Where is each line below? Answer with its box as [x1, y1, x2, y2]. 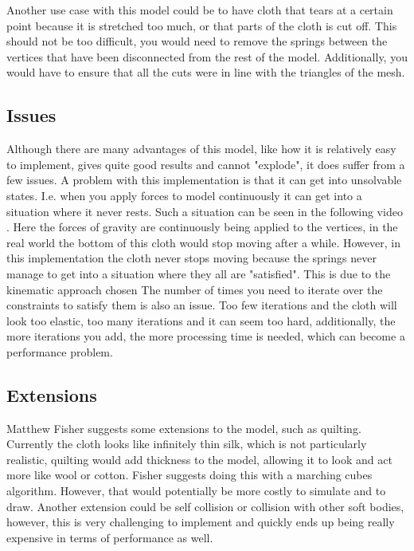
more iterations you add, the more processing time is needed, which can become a [6, 328, 405, 344]
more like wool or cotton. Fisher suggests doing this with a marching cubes [6, 466, 373, 483]
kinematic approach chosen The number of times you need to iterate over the [6, 281, 383, 297]
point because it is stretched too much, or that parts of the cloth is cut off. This [6, 17, 397, 33]
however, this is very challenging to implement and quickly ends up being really [6, 514, 395, 530]
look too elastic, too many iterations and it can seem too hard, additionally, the [6, 312, 396, 329]
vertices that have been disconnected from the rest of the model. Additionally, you [6, 48, 408, 65]
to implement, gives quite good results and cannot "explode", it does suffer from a [6, 155, 405, 172]
